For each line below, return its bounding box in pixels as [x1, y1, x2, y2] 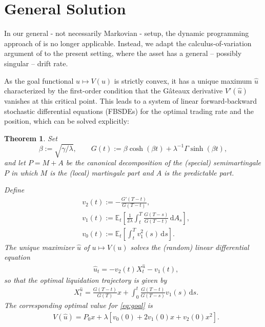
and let [4, 157, 26, 168]
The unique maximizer [4, 241, 74, 252]
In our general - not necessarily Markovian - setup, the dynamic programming [4, 28, 249, 39]
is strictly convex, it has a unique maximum [114, 75, 252, 86]
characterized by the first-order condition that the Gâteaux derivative [4, 85, 223, 96]
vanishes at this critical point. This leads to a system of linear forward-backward [4, 95, 257, 106]
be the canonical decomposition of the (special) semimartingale [66, 157, 261, 168]
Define [4, 184, 25, 195]
